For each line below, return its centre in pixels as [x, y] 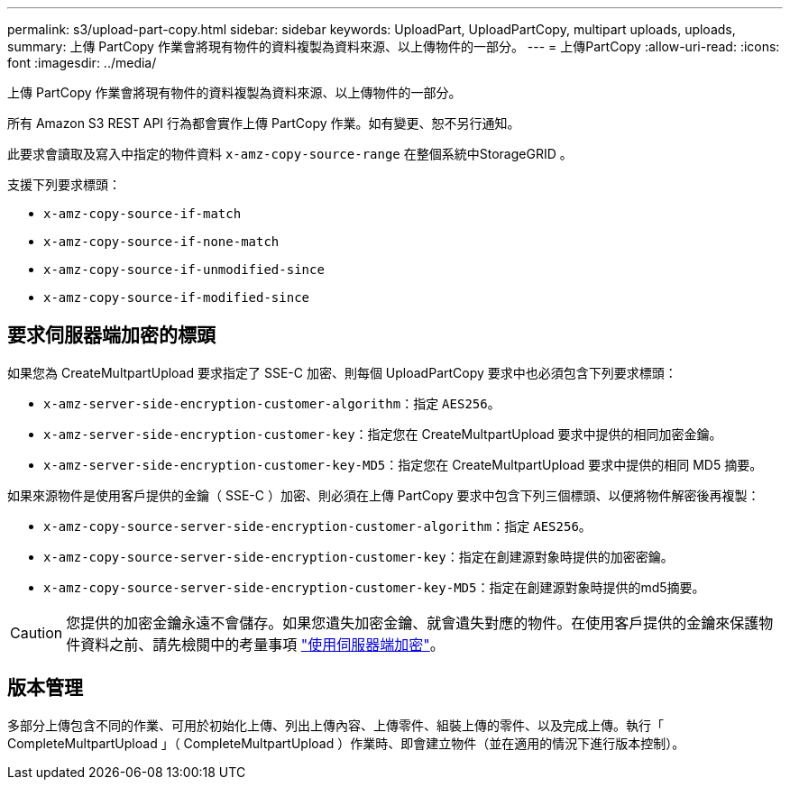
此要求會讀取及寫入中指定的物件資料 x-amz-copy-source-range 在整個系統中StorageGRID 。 [290, 154]
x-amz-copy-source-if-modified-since [177, 297]
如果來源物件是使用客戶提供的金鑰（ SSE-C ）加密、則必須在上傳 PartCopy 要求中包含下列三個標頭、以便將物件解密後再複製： [384, 495]
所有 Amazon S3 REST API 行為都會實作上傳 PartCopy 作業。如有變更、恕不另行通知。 [264, 123]
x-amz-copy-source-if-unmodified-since [184, 270]
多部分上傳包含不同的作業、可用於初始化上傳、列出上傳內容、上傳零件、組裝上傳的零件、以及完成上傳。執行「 [335, 725]
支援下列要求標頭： [64, 184]
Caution [37, 632]
